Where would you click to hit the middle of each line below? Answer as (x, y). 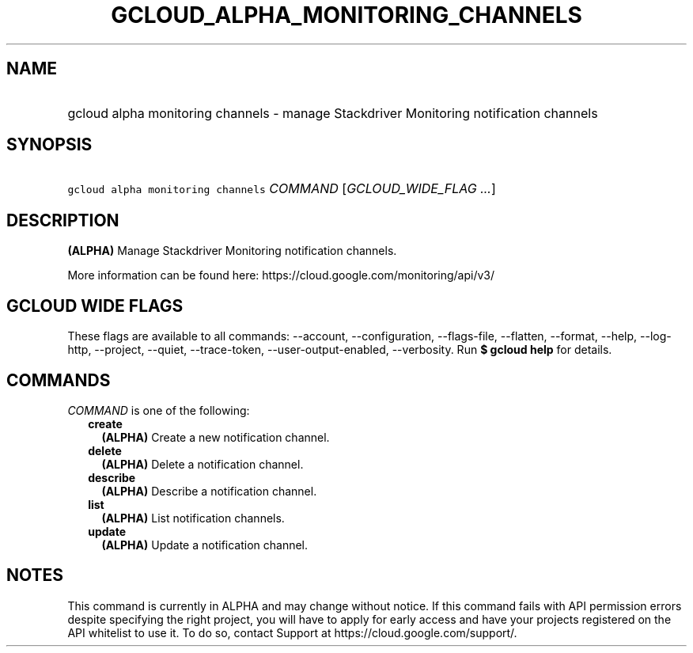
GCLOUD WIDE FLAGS (95, 306)
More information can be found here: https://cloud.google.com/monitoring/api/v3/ (281, 275)
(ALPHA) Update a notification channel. (205, 545)
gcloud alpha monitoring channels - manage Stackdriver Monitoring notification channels (333, 113)
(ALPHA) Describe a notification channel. (209, 491)
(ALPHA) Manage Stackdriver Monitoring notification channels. (232, 251)
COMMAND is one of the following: (159, 410)
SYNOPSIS (49, 145)
